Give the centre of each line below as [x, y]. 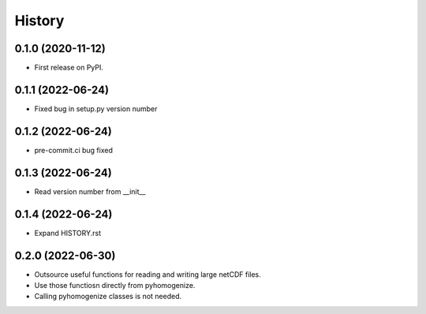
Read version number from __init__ [90, 191]
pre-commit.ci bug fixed [74, 150]
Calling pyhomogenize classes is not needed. [108, 297]
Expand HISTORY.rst [68, 233]
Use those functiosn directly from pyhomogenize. [115, 285]
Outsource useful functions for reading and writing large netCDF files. [148, 274]
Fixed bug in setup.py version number [96, 108]
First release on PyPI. [69, 68]
